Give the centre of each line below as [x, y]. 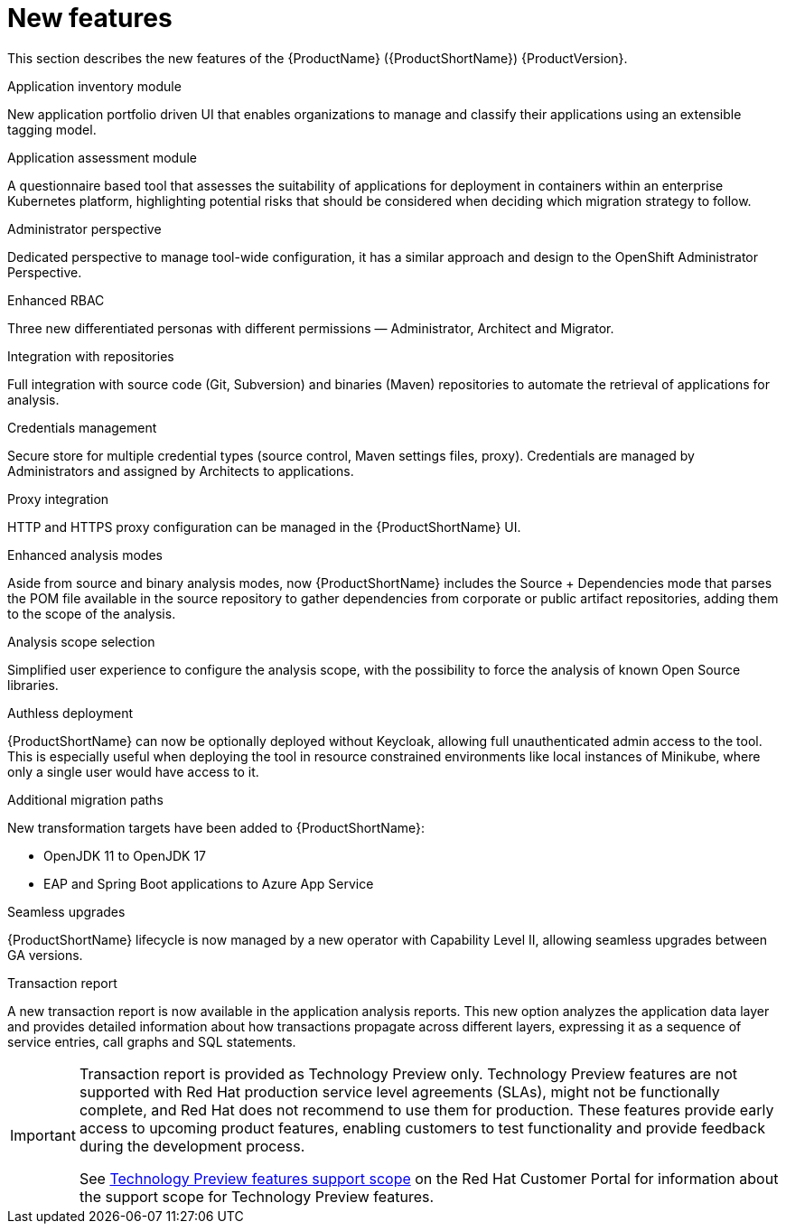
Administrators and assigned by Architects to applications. [181, 471]
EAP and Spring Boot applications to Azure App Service [209, 883]
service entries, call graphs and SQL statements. [152, 1041]
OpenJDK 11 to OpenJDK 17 [125, 855]
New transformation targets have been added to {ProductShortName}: [216, 827]
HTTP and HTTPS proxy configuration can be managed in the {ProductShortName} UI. [264, 527]
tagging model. [52, 129]
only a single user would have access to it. [133, 771]
